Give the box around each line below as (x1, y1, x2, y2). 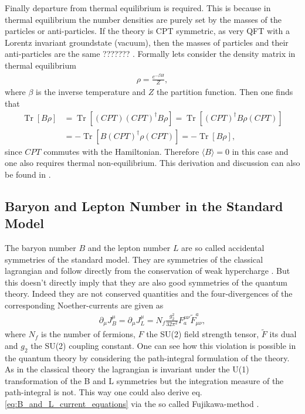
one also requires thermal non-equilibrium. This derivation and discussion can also (5, 157, 300, 169)
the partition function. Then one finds (156, 86, 293, 98)
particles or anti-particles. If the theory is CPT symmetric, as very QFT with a (5, 25, 290, 37)
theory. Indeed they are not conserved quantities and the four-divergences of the (5, 287, 293, 300)
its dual (269, 328, 297, 340)
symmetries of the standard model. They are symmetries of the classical (5, 253, 263, 265)
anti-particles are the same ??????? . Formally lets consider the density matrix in (5, 47, 296, 60)
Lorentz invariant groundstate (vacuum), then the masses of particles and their (5, 36, 289, 48)
